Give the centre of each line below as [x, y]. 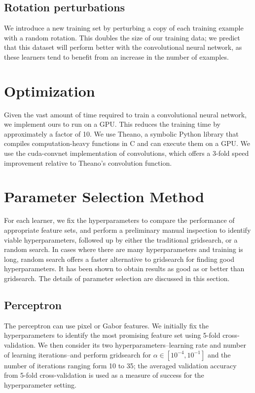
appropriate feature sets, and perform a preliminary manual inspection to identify [127, 230]
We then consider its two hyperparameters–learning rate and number [142, 344]
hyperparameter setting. [40, 384]
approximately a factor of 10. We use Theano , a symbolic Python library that [121, 133]
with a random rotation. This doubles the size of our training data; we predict [122, 37]
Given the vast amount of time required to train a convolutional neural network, [125, 114]
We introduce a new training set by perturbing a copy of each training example [124, 28]
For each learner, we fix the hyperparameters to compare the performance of [119, 220]
